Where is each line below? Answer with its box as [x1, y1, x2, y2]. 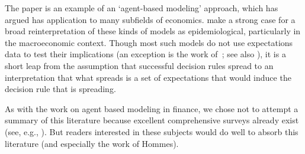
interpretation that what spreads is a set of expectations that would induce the [5, 71, 291, 83]
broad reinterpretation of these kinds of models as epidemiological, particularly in [5, 25, 301, 37]
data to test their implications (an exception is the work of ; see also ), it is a [5, 48, 286, 60]
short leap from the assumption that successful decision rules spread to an [5, 59, 274, 71]
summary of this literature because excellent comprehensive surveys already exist [5, 114, 299, 126]
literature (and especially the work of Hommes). [5, 137, 179, 149]
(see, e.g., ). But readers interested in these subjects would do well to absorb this [5, 125, 298, 137]
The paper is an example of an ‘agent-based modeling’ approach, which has [5, 2, 278, 14]
